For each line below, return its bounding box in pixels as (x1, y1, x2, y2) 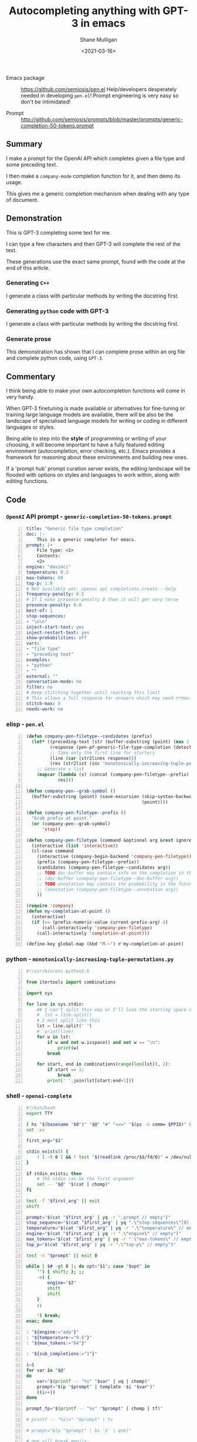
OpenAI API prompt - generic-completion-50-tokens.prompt (6, 512, 172, 520)
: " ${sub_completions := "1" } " (26, 1351, 98, 1357)
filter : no (26, 684, 53, 690)
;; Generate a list (36, 766, 84, 772)
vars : (26, 640, 40, 646)
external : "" (26, 673, 58, 679)
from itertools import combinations (26, 979, 116, 986)
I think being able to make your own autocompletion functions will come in (6, 387, 186, 395)
